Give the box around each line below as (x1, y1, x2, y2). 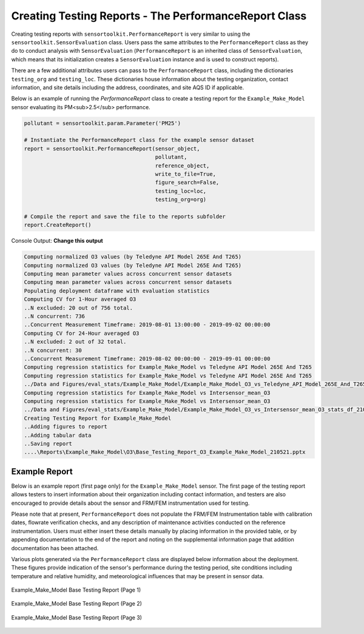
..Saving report (24, 440, 73, 447)
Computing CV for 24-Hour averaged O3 (24, 329, 140, 337)
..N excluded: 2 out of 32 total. (24, 339, 127, 345)
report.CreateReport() (24, 221, 92, 229)
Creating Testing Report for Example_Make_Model (24, 414, 172, 422)
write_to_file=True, (155, 170, 217, 177)
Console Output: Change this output (11, 237, 103, 244)
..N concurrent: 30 (24, 346, 82, 354)
